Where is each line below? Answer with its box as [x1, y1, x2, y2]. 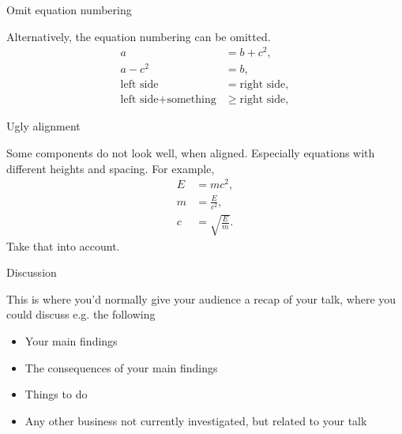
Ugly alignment [6, 118, 81, 134]
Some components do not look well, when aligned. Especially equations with [6, 145, 375, 161]
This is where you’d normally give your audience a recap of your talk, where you [6, 290, 396, 307]
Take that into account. [6, 237, 120, 254]
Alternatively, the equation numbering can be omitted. [6, 28, 271, 44]
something [167, 94, 216, 106]
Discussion [6, 264, 57, 281]
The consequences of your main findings [24, 359, 218, 376]
